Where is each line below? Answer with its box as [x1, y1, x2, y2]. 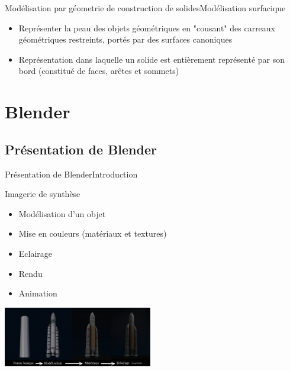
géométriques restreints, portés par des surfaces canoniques [18, 33, 233, 46]
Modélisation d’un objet [18, 207, 106, 220]
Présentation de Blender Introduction [5, 167, 138, 180]
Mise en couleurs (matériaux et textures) [18, 227, 167, 240]
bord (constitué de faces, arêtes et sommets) [18, 64, 179, 77]
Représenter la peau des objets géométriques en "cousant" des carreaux [18, 21, 276, 34]
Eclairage [18, 247, 53, 259]
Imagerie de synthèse [5, 188, 80, 200]
